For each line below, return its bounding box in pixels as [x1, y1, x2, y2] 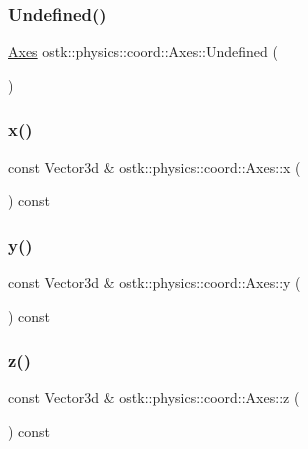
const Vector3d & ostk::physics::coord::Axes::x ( [8, 156, 301, 177]
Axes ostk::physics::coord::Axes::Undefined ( [8, 41, 278, 62]
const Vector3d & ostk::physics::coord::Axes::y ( [8, 272, 301, 293]
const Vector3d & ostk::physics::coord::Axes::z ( [8, 387, 300, 408]
